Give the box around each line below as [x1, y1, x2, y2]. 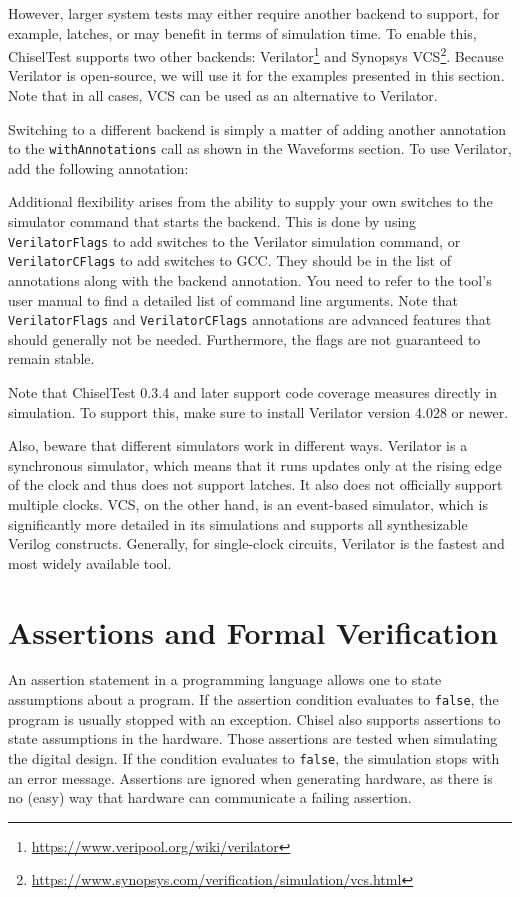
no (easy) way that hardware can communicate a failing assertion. [8, 787, 412, 808]
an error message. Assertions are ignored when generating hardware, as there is [8, 767, 493, 788]
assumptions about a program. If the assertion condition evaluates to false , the [8, 689, 499, 710]
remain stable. [8, 348, 95, 369]
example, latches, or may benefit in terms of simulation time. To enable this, [8, 22, 477, 43]
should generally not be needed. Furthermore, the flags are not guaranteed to [8, 328, 481, 349]
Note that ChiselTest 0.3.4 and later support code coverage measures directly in [8, 382, 497, 402]
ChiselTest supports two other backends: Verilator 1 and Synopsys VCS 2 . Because [8, 43, 504, 66]
